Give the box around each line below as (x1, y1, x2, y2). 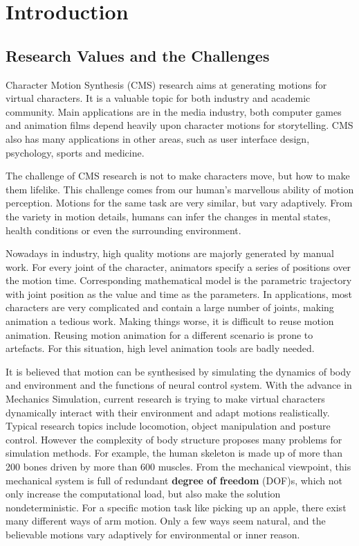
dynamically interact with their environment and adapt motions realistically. (6, 405, 330, 419)
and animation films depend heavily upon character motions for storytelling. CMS (6, 118, 353, 132)
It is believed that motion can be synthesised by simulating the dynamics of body (6, 364, 351, 378)
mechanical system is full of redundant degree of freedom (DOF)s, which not (6, 473, 343, 487)
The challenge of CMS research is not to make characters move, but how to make (6, 168, 350, 183)
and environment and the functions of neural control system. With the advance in (6, 378, 352, 392)
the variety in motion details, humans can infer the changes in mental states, (6, 209, 331, 223)
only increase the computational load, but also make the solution (6, 486, 281, 501)
